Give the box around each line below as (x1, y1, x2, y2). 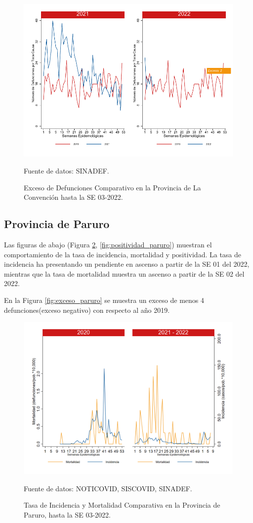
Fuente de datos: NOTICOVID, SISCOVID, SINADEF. (24, 483, 192, 493)
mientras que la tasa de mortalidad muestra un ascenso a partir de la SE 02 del (4, 268, 245, 279)
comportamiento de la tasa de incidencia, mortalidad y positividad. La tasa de (4, 249, 242, 259)
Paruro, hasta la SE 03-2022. (24, 509, 111, 520)
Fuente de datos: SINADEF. (24, 165, 109, 175)
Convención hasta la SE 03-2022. (24, 192, 123, 202)
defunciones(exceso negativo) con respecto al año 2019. (4, 304, 170, 315)
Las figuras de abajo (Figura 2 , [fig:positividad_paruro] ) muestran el (4, 239, 212, 249)
